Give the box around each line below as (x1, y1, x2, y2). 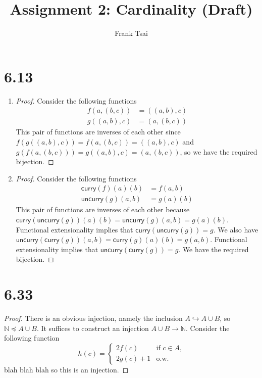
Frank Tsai (115, 28, 148, 38)
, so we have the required (180, 146, 257, 157)
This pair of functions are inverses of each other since (16, 126, 181, 137)
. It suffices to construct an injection (36, 322, 149, 333)
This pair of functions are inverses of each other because (16, 204, 190, 215)
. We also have (213, 224, 258, 234)
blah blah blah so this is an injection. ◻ (4, 364, 129, 374)
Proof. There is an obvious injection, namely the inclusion (4, 313, 183, 323)
